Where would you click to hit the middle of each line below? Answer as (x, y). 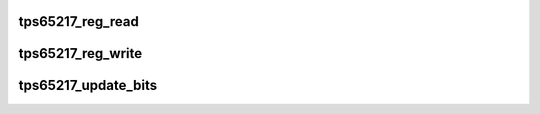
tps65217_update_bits (88, 85)
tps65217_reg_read (78, 21)
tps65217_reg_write (80, 53)
